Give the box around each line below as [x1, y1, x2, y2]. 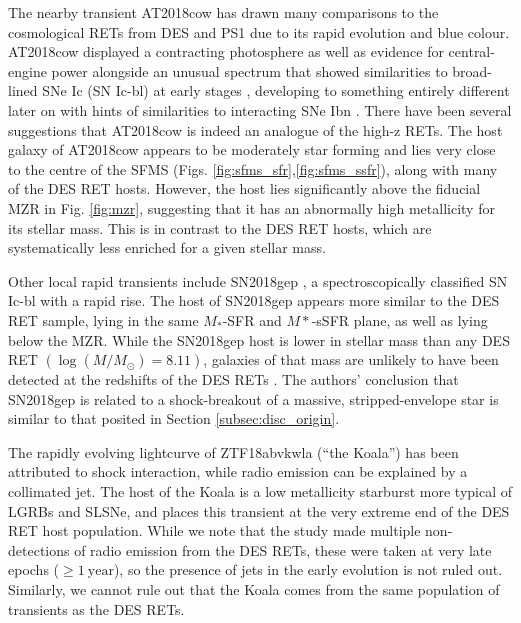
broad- [452, 60, 493, 81]
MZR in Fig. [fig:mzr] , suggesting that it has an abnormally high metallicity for [8, 197, 495, 218]
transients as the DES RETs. [8, 598, 185, 619]
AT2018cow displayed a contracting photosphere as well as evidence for [8, 41, 444, 62]
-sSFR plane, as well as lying [311, 309, 488, 330]
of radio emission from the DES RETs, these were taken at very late [74, 539, 492, 560]
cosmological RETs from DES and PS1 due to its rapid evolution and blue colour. [8, 21, 510, 42]
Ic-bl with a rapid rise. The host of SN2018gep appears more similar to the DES [8, 290, 500, 311]
